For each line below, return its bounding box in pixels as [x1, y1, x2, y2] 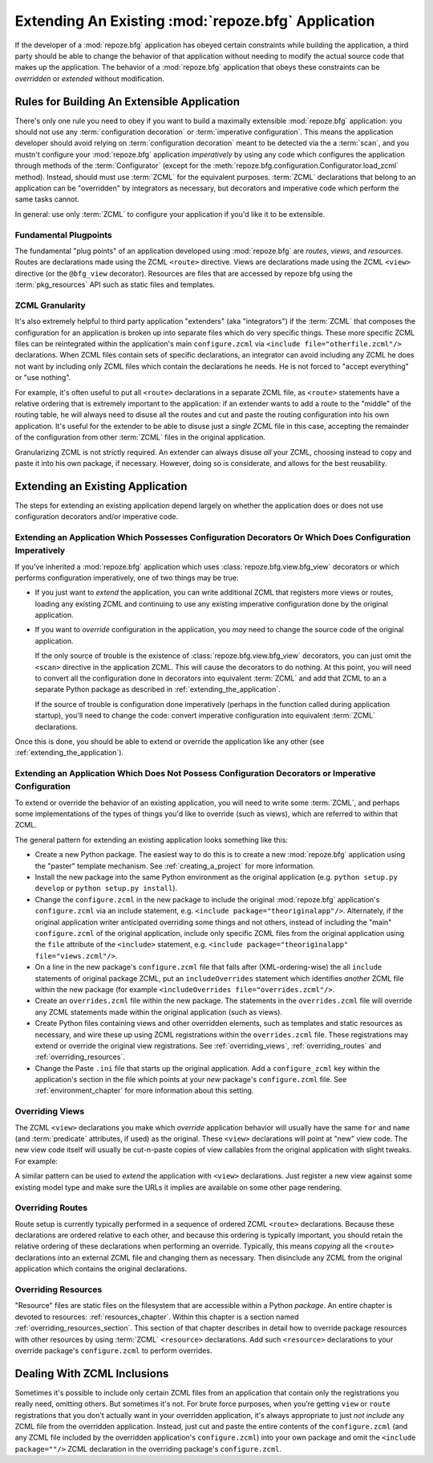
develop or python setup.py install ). [34, 884, 178, 893]
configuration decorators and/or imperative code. [14, 512, 179, 521]
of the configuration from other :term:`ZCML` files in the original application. [14, 432, 266, 442]
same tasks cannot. [14, 194, 80, 204]
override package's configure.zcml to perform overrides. [14, 1346, 212, 1355]
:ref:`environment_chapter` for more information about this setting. [34, 1085, 254, 1096]
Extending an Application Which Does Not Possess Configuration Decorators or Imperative [14, 768, 376, 779]
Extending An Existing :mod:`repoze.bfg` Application [14, 12, 375, 30]
